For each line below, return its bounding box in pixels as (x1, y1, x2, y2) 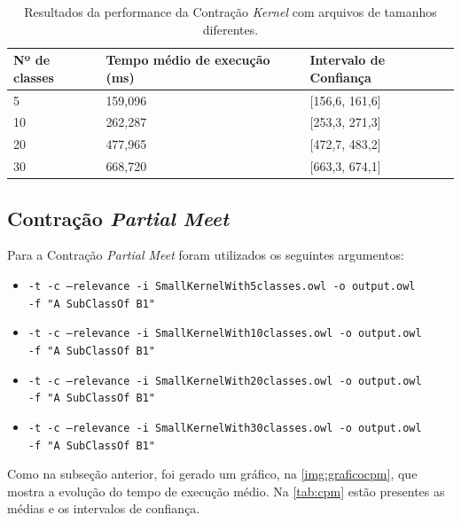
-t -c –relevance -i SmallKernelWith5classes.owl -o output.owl (27, 280, 416, 293)
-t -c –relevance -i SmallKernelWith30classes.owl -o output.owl (27, 421, 422, 434)
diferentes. (202, 20, 259, 38)
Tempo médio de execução (105, 51, 270, 69)
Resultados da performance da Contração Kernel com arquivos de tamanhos (24, 3, 437, 20)
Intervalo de (309, 51, 386, 69)
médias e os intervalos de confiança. (7, 499, 200, 518)
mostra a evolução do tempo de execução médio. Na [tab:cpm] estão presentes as (7, 481, 445, 500)
